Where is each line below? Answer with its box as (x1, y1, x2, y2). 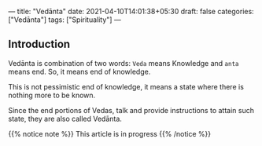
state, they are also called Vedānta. (8, 114, 122, 123)
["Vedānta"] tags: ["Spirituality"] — (8, 15, 122, 24)
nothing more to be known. (8, 90, 96, 100)
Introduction (8, 38, 71, 51)
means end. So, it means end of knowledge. (8, 67, 151, 76)
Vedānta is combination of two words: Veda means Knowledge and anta (8, 58, 239, 68)
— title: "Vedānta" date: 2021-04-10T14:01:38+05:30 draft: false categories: (8, 7, 254, 16)
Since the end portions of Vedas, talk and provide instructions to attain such (8, 105, 254, 115)
